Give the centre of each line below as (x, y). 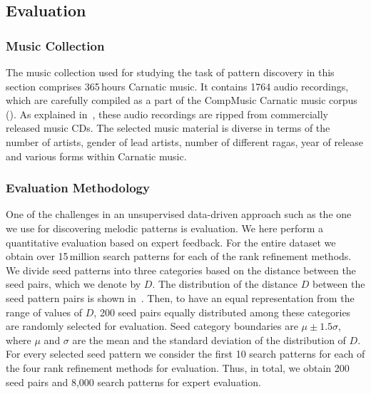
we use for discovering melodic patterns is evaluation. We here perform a (165, 228)
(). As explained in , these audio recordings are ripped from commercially (167, 114)
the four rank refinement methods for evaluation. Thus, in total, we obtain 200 (178, 367)
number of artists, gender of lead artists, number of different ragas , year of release (184, 141)
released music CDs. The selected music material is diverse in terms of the (168, 128)
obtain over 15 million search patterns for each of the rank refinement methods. (179, 256)
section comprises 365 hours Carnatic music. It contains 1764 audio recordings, (177, 86)
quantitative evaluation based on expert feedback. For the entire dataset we (171, 242)
